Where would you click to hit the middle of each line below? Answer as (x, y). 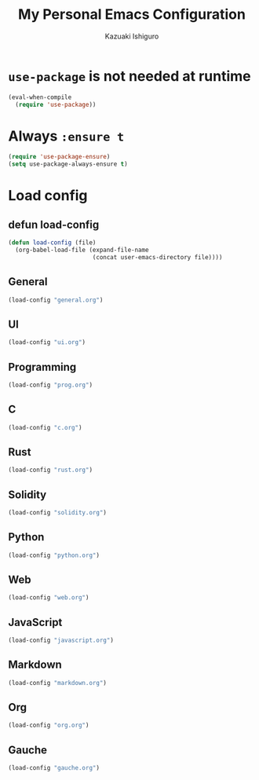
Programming (42, 367)
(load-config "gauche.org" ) (54, 768)
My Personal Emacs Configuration (132, 15)
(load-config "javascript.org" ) (61, 641)
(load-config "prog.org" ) (50, 385)
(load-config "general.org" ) (56, 300)
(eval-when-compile (40, 97)
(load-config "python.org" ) (54, 555)
